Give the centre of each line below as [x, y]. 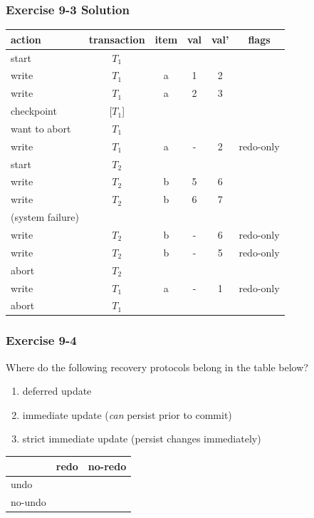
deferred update [57, 391]
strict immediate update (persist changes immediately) [142, 439]
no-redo [107, 466]
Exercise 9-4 [41, 340]
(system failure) [45, 217]
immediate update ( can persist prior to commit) [127, 414]
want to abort [41, 128]
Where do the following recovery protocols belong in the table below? [157, 367]
